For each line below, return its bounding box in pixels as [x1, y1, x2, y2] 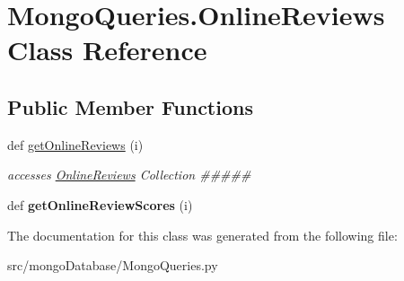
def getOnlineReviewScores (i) [7, 195, 193, 214]
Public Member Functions [7, 92, 253, 120]
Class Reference [7, 31, 207, 68]
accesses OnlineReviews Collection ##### [7, 165, 251, 184]
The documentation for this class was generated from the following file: [7, 225, 398, 244]
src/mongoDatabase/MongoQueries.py [7, 256, 218, 275]
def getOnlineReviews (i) [7, 135, 144, 154]
